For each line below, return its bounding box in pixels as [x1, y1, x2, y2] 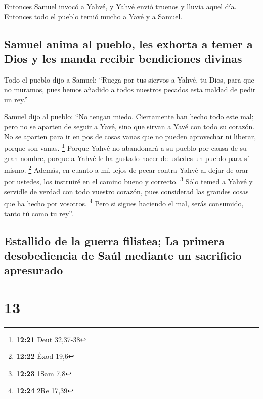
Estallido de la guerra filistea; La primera [4, 232, 225, 248]
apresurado [4, 262, 63, 278]
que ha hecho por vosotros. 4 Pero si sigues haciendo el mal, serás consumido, [4, 196, 244, 208]
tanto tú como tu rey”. [4, 208, 73, 218]
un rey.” [4, 94, 28, 104]
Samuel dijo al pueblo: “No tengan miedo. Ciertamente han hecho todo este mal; [4, 111, 254, 122]
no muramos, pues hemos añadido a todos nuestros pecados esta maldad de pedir [4, 84, 256, 95]
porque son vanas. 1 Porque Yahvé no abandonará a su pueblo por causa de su [4, 141, 247, 153]
